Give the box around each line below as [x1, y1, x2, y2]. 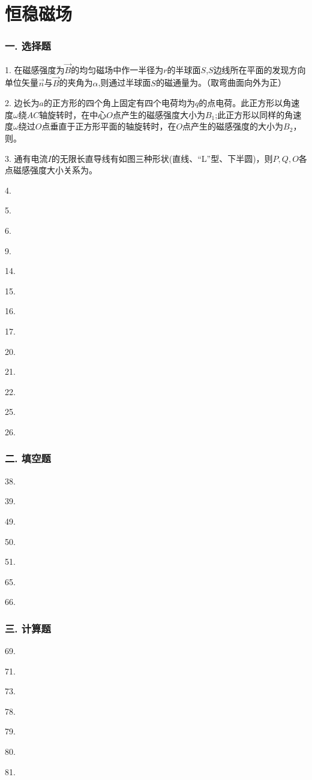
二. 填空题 [5, 451, 51, 466]
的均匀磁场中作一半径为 [71, 63, 164, 76]
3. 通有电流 [5, 152, 48, 164]
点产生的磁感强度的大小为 [182, 120, 284, 132]
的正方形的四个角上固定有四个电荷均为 [43, 97, 195, 109]
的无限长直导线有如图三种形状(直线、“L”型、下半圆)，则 [51, 152, 273, 164]
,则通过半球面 [98, 76, 151, 89]
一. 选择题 [5, 38, 51, 53]
